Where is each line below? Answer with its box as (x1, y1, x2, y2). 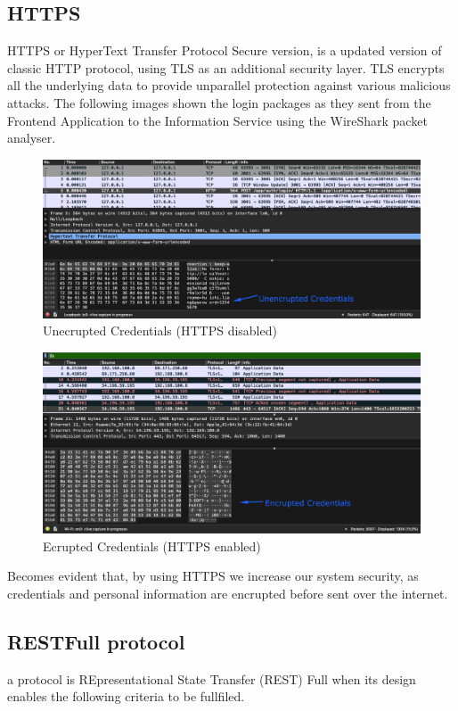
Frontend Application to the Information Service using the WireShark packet (7, 111, 428, 129)
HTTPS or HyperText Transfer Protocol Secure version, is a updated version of (7, 41, 442, 60)
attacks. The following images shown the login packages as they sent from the (7, 93, 431, 112)
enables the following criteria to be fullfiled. (7, 687, 245, 706)
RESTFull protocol (7, 628, 185, 656)
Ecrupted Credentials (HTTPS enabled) (43, 536, 261, 555)
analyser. (7, 128, 56, 147)
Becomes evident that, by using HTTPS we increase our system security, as (7, 566, 419, 585)
